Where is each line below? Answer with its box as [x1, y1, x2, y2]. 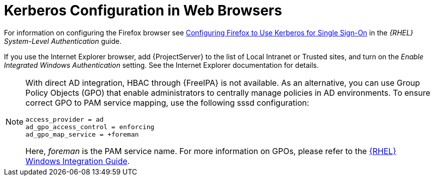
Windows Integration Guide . [25, 156, 130, 166]
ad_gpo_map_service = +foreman [25, 130, 139, 138]
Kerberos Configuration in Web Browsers [4, 2, 282, 19]
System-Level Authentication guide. [4, 36, 122, 45]
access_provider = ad [25, 115, 104, 123]
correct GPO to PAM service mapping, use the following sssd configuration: [25, 97, 309, 108]
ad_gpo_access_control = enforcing [25, 123, 155, 131]
